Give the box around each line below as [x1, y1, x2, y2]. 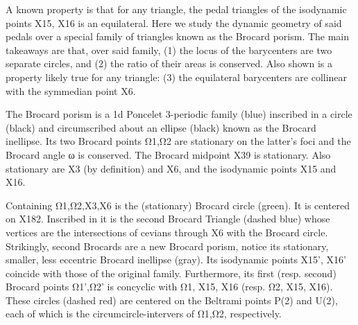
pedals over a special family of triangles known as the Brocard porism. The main [6, 29, 350, 44]
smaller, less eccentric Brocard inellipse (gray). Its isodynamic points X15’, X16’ [6, 252, 346, 267]
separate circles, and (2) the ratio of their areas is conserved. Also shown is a [6, 56, 332, 71]
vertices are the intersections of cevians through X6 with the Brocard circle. [6, 225, 328, 239]
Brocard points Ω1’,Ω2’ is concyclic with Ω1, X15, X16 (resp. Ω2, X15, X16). [6, 279, 333, 294]
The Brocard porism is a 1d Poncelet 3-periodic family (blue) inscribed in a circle [6, 107, 352, 121]
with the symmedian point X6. [6, 83, 136, 98]
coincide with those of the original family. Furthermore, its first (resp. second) [6, 265, 336, 280]
